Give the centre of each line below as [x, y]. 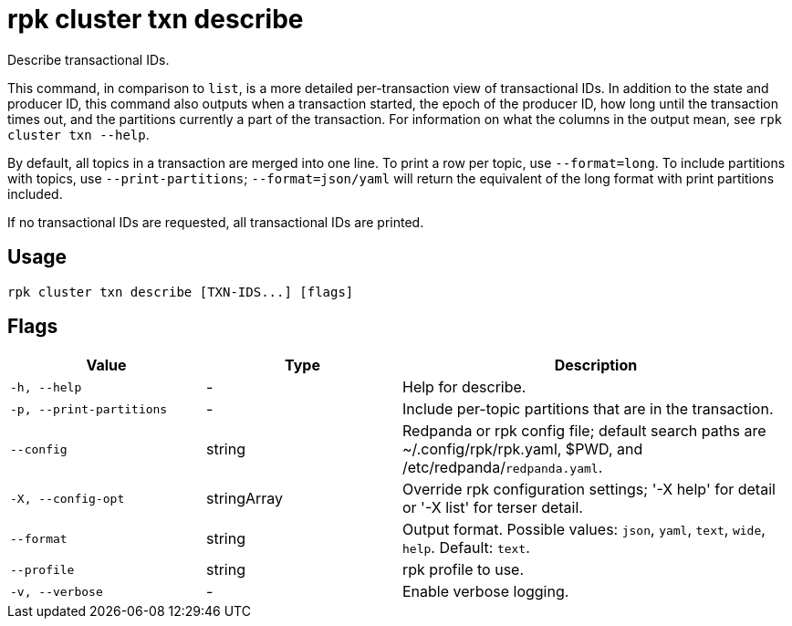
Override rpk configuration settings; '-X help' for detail [589, 490]
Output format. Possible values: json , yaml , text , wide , [584, 530]
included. [35, 193]
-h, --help [46, 387]
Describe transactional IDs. [89, 59]
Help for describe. [464, 387]
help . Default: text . [466, 548]
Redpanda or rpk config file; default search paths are [584, 431]
